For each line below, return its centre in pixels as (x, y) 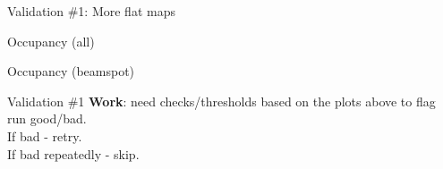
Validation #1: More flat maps (91, 11)
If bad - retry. (45, 135)
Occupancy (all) (51, 41)
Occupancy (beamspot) (71, 71)
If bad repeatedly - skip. (73, 153)
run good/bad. (47, 118)
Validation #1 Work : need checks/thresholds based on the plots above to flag (221, 101)
